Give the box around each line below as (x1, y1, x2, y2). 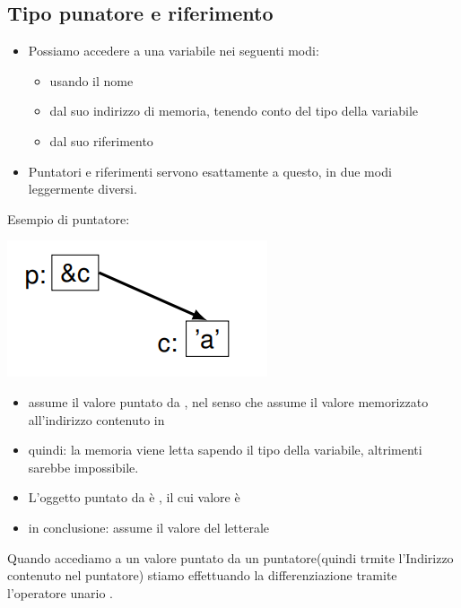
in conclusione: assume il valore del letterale (28, 517, 270, 536)
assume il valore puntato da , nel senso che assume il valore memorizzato (28, 392, 429, 411)
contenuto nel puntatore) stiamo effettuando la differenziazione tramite (7, 566, 397, 585)
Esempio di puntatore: (7, 209, 130, 228)
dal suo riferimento (49, 131, 153, 150)
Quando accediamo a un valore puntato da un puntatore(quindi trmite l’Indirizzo (7, 548, 454, 567)
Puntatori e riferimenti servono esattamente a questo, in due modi (28, 161, 392, 180)
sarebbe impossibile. (28, 457, 139, 476)
